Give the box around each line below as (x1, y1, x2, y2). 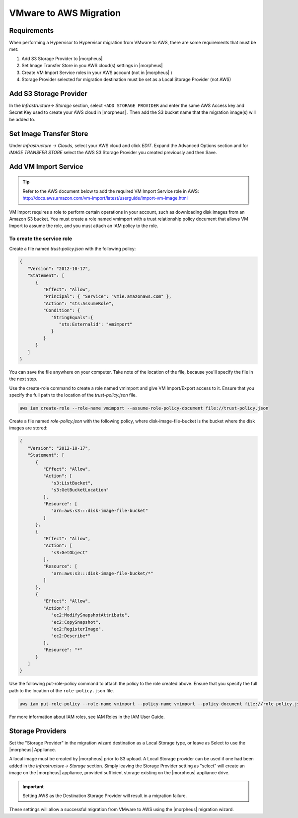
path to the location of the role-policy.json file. (9, 687, 114, 693)
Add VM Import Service (9, 162, 83, 171)
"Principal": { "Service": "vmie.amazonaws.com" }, (43, 294, 172, 299)
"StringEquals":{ (51, 315, 93, 320)
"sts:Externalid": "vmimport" (59, 322, 133, 327)
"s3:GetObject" (51, 550, 88, 555)
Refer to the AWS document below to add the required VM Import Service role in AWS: (22, 188, 199, 194)
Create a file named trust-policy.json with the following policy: (9, 245, 136, 251)
